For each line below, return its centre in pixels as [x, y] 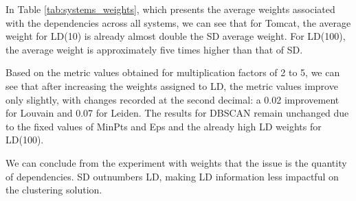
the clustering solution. [54, 190]
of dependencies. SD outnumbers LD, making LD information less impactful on [172, 176]
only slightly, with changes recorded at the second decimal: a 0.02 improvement [173, 99]
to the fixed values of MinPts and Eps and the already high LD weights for [164, 126]
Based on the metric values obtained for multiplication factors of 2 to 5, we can [173, 72]
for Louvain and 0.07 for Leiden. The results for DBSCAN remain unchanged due [177, 113]
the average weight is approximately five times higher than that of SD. [154, 49]
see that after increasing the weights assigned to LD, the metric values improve [172, 85]
